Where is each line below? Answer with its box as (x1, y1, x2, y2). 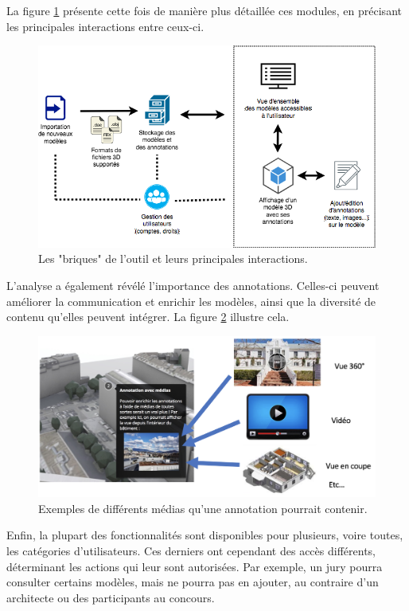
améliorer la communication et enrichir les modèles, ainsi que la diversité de (6, 292, 376, 309)
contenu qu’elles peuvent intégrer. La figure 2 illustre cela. (6, 308, 290, 325)
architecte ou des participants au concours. (6, 589, 215, 605)
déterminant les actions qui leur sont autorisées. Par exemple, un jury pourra (6, 558, 383, 574)
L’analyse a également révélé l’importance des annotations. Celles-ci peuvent (6, 277, 380, 294)
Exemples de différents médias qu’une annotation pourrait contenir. (38, 499, 368, 516)
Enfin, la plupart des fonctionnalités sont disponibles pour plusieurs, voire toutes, (6, 527, 403, 543)
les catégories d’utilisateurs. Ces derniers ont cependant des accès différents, (6, 542, 376, 559)
